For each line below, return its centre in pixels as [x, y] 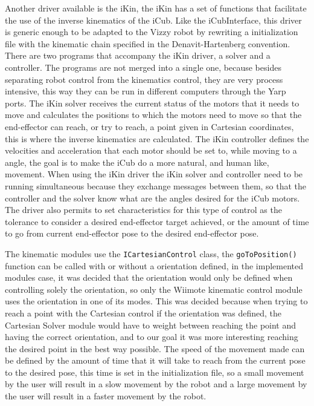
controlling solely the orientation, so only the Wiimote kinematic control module [154, 289]
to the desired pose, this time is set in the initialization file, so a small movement [155, 372]
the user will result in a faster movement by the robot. [106, 396]
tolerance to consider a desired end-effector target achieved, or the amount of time [157, 221]
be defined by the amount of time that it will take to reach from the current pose [155, 360]
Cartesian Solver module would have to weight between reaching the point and [151, 325]
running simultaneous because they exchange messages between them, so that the [156, 185]
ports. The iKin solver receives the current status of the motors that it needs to [152, 103]
